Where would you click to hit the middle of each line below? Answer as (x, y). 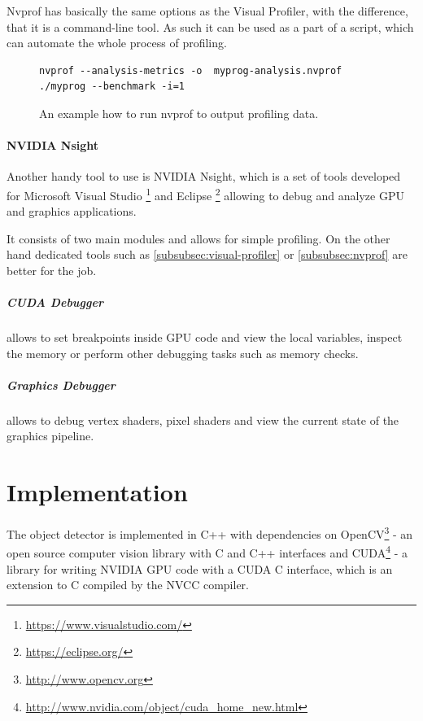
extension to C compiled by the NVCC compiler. (128, 585)
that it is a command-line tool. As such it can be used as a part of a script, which (210, 26)
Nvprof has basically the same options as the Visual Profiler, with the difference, (207, 11)
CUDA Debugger (55, 302)
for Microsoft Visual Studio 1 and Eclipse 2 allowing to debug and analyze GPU (205, 194)
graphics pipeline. (50, 436)
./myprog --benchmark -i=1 (112, 87)
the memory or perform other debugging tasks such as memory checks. (183, 353)
